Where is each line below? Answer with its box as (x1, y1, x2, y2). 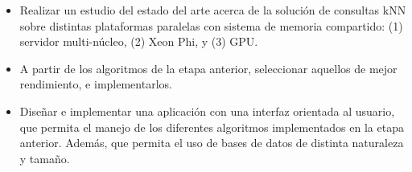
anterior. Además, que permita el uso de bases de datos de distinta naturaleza (19, 134, 404, 151)
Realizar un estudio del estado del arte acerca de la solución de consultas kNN (19, 2, 406, 18)
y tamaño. (19, 149, 70, 166)
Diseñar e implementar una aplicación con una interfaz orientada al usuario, (19, 102, 395, 119)
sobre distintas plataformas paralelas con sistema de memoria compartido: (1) (19, 17, 403, 34)
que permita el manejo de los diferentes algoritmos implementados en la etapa (19, 118, 404, 135)
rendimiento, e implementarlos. (19, 76, 172, 92)
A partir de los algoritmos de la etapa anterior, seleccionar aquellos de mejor (19, 59, 398, 76)
